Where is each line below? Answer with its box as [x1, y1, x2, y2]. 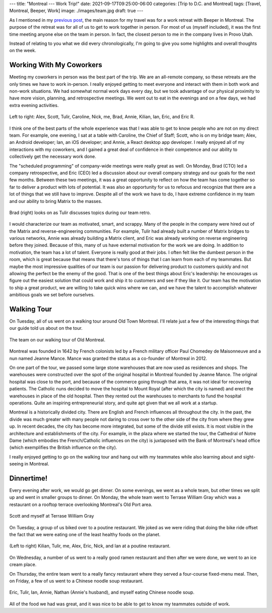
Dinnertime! [9, 474, 48, 482]
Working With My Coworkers [9, 61, 103, 69]
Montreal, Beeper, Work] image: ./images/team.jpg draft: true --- [9, 8, 144, 14]
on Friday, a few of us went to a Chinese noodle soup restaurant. [9, 578, 144, 584]
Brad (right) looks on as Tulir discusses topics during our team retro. [9, 210, 151, 216]
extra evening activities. [9, 102, 59, 108]
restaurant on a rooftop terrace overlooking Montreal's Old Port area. [9, 501, 153, 507]
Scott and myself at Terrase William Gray [9, 513, 94, 519]
